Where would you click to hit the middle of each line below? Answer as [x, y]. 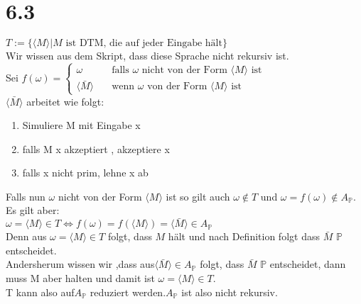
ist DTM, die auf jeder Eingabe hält [144, 44]
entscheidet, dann [308, 264]
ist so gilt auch [198, 196]
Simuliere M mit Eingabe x [81, 125]
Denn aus [26, 236]
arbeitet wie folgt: [65, 101]
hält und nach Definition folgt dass [244, 236]
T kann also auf [40, 292]
